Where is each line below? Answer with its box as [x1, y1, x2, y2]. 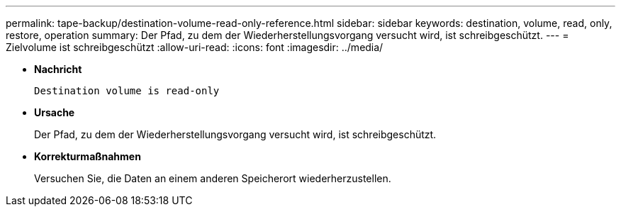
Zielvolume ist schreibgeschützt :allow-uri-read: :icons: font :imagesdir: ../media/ [6, 41, 384, 53]
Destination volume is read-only [34, 85, 220, 96]
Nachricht [34, 63, 82, 75]
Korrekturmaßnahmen [34, 150, 141, 162]
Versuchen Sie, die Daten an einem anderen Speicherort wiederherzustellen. [34, 172, 391, 184]
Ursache [34, 106, 75, 118]
